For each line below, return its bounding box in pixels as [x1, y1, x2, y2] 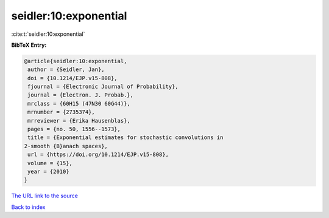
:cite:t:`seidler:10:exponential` [11, 30, 85, 38]
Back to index [11, 203, 46, 211]
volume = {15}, [27, 160, 73, 166]
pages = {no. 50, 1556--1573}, [27, 126, 121, 133]
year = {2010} [27, 168, 69, 175]
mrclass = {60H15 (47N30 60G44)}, [27, 100, 130, 107]
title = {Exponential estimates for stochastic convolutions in [27, 134, 224, 141]
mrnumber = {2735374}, [27, 109, 96, 115]
